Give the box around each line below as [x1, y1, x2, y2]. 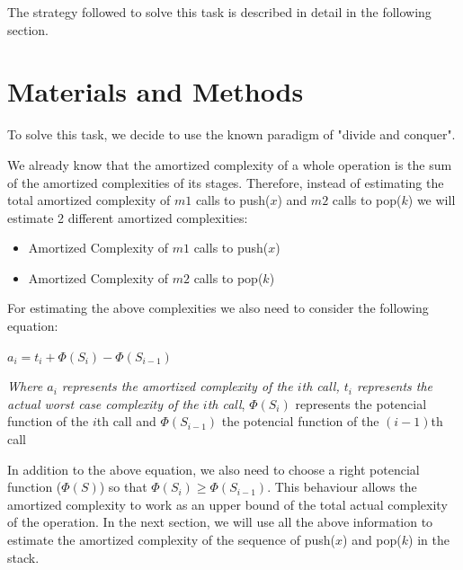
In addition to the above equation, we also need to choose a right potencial [7, 459, 420, 478]
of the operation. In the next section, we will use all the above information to [7, 512, 433, 531]
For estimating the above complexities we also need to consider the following [7, 298, 429, 317]
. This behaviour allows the [267, 477, 417, 496]
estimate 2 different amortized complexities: [7, 208, 248, 227]
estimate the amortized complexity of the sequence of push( [7, 530, 336, 548]
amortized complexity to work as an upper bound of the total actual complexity [7, 494, 448, 513]
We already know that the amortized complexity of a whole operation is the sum [7, 155, 452, 174]
